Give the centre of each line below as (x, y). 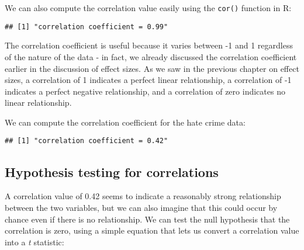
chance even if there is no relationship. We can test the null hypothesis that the (147, 219)
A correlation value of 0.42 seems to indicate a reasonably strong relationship (143, 196)
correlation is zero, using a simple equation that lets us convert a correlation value (152, 230)
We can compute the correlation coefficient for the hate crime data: (125, 122)
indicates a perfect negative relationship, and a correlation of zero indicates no (145, 91)
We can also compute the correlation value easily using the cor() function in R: (148, 8)
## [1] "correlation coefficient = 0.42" (87, 141)
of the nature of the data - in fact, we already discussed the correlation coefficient (151, 56)
